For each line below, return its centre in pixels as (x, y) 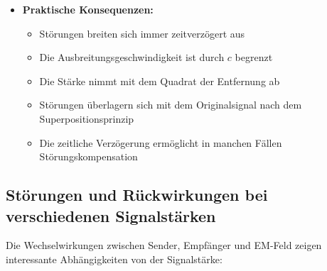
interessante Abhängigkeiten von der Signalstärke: (114, 259)
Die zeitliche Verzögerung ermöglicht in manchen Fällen (161, 142)
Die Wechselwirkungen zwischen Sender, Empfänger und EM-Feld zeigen (164, 245)
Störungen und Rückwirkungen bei (137, 195)
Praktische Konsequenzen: (88, 9)
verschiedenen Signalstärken (111, 215)
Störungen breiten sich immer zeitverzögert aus (142, 33)
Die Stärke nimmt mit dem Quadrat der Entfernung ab (160, 81)
